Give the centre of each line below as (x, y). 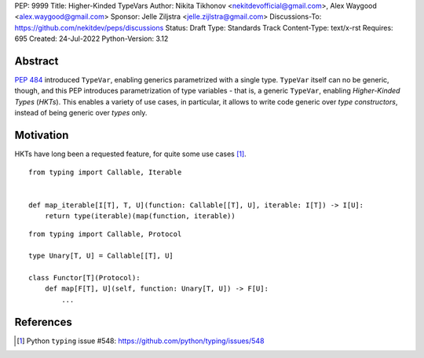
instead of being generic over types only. (81, 113)
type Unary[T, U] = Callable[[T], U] (101, 256)
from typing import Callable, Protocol (105, 234)
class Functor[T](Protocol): (84, 278)
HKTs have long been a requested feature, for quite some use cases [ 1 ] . (130, 154)
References (43, 322)
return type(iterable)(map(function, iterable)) (140, 216)
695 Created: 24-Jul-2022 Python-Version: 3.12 (91, 38)
